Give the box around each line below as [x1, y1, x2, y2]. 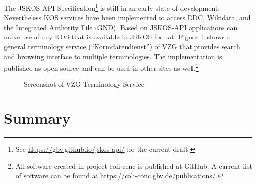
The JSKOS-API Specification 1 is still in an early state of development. [4, 1, 220, 13]
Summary [4, 108, 71, 128]
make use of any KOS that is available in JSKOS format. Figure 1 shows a [4, 32, 230, 42]
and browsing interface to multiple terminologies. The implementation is [4, 51, 222, 61]
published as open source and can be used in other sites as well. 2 [4, 61, 199, 73]
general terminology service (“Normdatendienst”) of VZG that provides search [4, 41, 240, 52]
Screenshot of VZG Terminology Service [24, 79, 144, 89]
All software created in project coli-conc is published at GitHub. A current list [15, 160, 252, 171]
